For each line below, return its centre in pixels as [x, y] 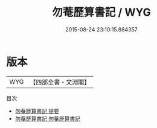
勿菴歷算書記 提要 [37, 111]
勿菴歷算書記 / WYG [101, 12]
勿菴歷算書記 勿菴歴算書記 [47, 118]
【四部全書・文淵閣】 [60, 82]
